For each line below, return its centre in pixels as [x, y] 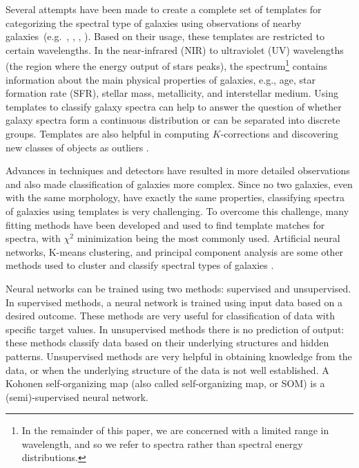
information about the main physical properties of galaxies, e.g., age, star [161, 79]
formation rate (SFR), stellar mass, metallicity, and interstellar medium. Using [172, 93]
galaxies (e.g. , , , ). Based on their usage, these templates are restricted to [165, 36]
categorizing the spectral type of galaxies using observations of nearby [154, 22]
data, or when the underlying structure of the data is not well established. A [167, 369]
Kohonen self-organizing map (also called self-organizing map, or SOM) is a [165, 383]
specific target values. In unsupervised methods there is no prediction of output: [175, 329]
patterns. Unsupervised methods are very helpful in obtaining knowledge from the [179, 356]
